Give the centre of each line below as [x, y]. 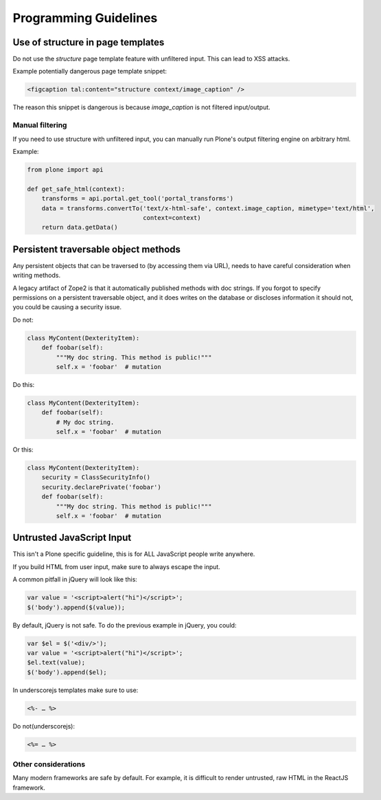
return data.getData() [80, 227]
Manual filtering [40, 125]
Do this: [24, 384]
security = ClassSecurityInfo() [96, 477]
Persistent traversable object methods [97, 249]
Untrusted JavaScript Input [72, 538]
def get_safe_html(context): [76, 189]
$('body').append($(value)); [76, 607]
